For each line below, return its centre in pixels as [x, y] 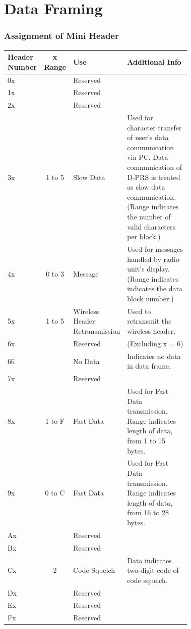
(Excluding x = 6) [155, 343]
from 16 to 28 [148, 512]
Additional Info [154, 61]
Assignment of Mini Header [61, 36]
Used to [139, 311]
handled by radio [153, 259]
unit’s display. [148, 269]
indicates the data [155, 288]
